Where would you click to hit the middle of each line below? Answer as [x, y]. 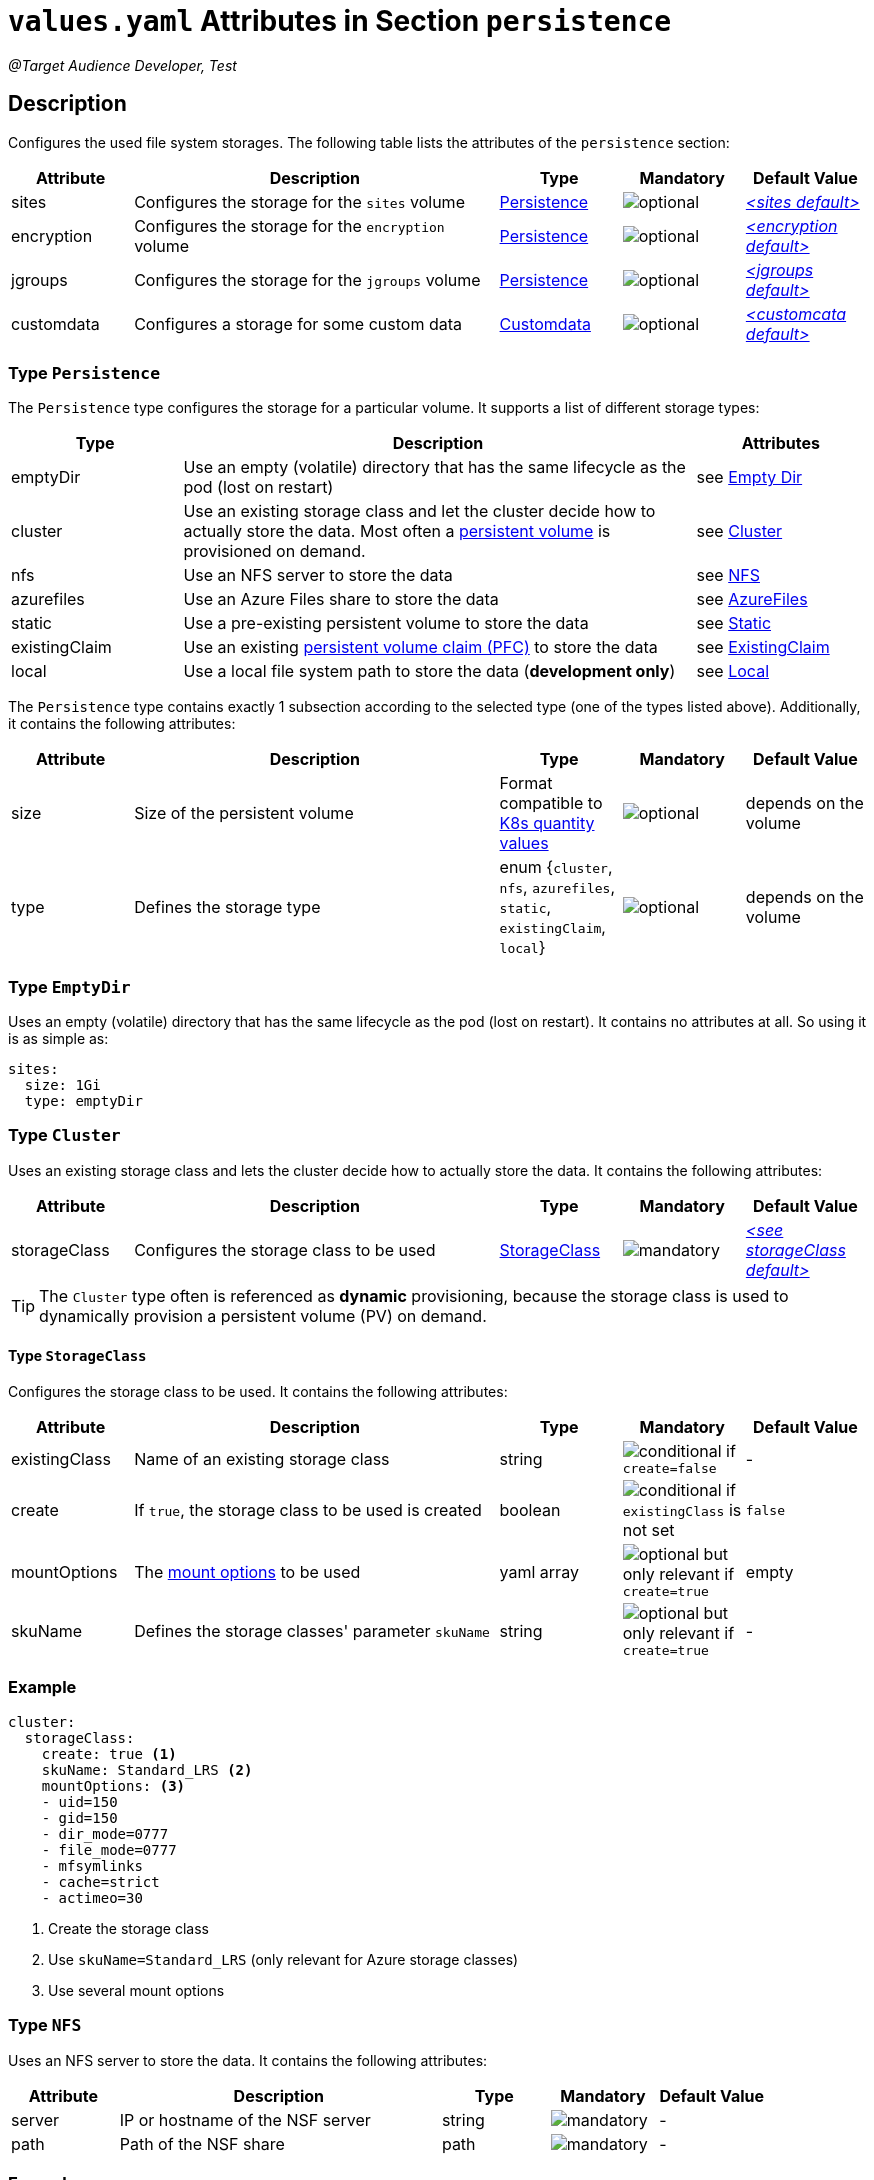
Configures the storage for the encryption [289, 225]
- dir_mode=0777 [105, 1833]
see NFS [728, 575]
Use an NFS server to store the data [318, 575]
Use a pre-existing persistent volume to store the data [386, 623]
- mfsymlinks [92, 1865]
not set [648, 1530]
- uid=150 [79, 1801]
